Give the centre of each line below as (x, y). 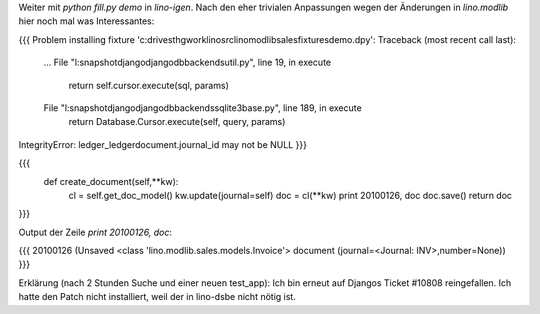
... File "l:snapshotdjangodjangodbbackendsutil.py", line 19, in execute (187, 62)
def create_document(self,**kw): (111, 181)
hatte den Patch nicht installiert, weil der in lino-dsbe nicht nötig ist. (157, 297)
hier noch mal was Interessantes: (86, 21)
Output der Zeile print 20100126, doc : (95, 232)
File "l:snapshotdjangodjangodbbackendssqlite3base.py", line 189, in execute (202, 107)
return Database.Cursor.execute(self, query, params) (177, 122)
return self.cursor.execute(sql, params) (148, 85)
